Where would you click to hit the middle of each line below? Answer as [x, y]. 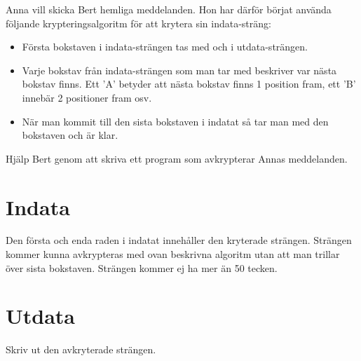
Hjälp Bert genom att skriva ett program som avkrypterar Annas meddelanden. [177, 158]
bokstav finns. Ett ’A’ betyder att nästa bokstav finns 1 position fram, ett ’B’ [189, 84]
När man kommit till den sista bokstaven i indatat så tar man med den [175, 121]
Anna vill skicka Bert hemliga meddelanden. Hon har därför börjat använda [169, 9]
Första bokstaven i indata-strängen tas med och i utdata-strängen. [165, 47]
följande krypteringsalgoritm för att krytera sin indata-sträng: [138, 23]
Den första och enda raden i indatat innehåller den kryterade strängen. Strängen [179, 240]
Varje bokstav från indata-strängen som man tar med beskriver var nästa [179, 70]
